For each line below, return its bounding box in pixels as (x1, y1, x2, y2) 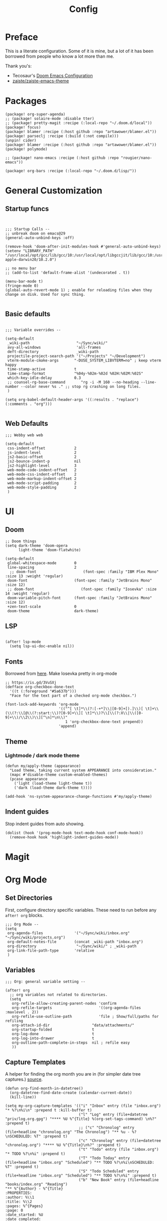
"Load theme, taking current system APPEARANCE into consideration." (9, 768, 157, 773)
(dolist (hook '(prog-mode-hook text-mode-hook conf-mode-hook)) (5, 830, 143, 835)
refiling (5, 1018, 23, 1023)
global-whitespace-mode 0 (7, 560, 77, 566)
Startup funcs (5, 205, 49, 213)
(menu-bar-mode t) (5, 279, 43, 284)
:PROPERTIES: (5, 1191, 32, 1196)
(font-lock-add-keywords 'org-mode (5, 702, 79, 707)
